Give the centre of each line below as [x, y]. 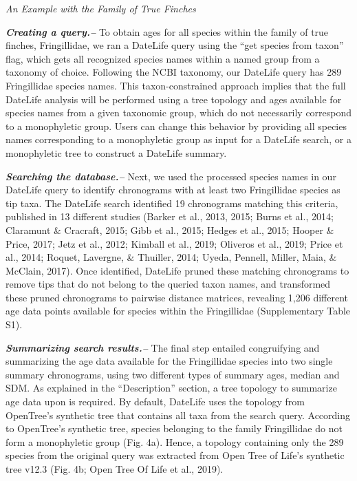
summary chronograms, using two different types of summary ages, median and [173, 374]
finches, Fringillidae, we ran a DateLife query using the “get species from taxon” [175, 45]
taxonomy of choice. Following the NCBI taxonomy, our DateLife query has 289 [174, 72]
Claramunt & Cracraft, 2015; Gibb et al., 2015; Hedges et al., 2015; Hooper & [170, 229]
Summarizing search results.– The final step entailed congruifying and [163, 347]
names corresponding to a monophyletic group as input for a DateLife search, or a [178, 139]
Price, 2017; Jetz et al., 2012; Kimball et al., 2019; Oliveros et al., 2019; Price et [174, 243]
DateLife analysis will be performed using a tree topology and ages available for [174, 99]
